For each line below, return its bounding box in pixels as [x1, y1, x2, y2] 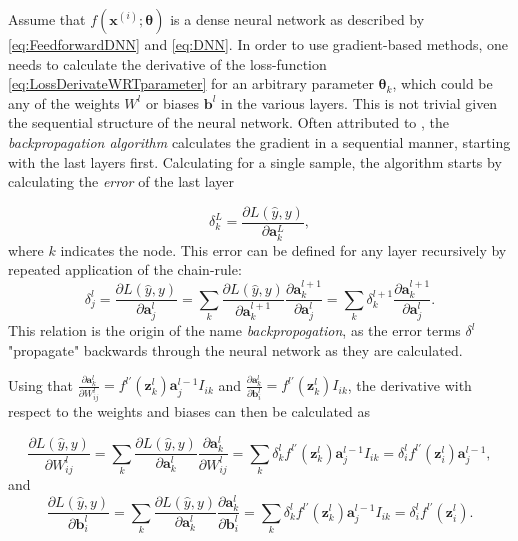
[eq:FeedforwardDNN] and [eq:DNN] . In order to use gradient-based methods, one [8, 34, 509, 54]
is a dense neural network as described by [170, 9, 425, 29]
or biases [145, 92, 200, 113]
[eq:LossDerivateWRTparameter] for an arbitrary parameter [8, 73, 374, 94]
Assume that [8, 9, 86, 29]
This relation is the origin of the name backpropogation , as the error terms [8, 320, 461, 341]
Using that [8, 374, 74, 395]
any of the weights [8, 92, 120, 113]
